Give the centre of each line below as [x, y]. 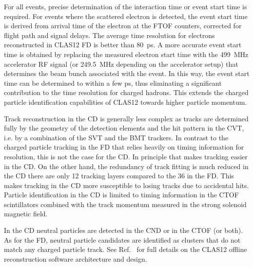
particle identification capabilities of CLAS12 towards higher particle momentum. [126, 102]
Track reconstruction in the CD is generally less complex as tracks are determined [126, 118]
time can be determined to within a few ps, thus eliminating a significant [113, 83]
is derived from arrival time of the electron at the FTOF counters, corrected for [123, 26]
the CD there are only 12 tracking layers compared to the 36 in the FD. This [119, 176]
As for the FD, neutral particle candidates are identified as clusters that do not [122, 239]
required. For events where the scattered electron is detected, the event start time [126, 16]
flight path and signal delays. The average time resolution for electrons [109, 35]
